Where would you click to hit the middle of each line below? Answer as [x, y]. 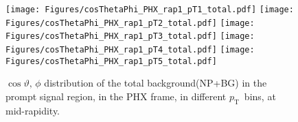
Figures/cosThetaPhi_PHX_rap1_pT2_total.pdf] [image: [130, 23]
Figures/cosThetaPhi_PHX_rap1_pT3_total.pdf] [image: [130, 36]
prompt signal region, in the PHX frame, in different [116, 96]
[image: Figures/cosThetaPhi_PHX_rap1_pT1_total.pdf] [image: [150, 10]
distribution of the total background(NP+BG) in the [156, 83]
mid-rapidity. [33, 110]
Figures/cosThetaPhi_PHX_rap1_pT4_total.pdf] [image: [130, 49]
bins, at [260, 96]
